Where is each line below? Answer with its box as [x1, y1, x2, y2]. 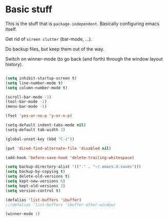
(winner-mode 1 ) [5, 211, 40, 216]
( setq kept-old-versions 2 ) [5, 183, 66, 188]
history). [5, 61, 23, 67]
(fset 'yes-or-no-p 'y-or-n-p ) [5, 113, 72, 118]
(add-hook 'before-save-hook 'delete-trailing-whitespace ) [5, 155, 135, 160]
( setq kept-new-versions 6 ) [5, 178, 66, 184]
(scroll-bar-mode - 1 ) [5, 94, 52, 99]
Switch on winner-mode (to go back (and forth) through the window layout [5, 55, 163, 62]
